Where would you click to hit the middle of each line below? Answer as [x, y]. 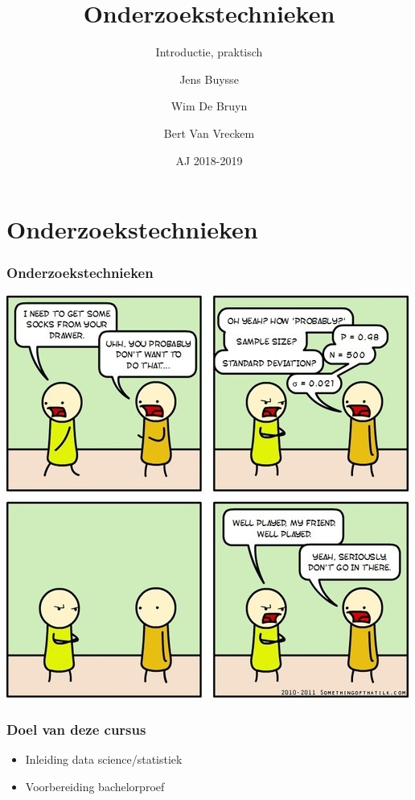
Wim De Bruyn [209, 106]
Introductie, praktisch [209, 52]
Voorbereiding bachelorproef [95, 786]
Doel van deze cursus [76, 730]
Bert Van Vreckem [209, 133]
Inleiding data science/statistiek [104, 759]
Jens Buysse [209, 79]
